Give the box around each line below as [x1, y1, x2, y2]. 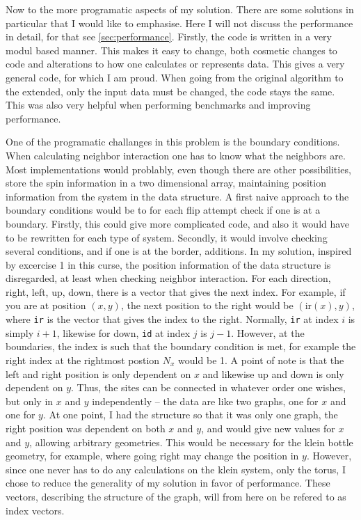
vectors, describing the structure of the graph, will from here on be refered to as [6, 489, 346, 503]
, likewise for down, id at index [56, 325, 191, 340]
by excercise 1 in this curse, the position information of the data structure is [6, 257, 331, 271]
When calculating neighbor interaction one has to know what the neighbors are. [6, 148, 346, 162]
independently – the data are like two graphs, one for [92, 393, 319, 408]
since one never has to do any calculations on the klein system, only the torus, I [6, 462, 346, 476]
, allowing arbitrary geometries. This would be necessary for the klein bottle [29, 434, 353, 449]
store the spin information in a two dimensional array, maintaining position [6, 175, 326, 190]
